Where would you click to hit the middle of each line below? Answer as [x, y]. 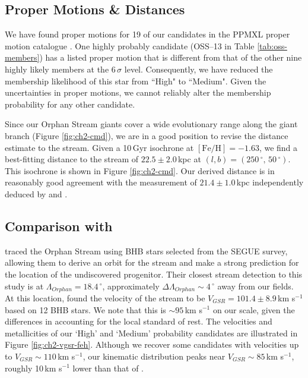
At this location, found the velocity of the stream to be [105, 297]
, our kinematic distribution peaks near [154, 356]
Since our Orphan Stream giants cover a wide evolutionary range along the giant [151, 124]
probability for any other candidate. [70, 104]
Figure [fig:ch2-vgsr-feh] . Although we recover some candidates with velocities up [152, 344]
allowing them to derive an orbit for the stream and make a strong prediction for [152, 262]
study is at [24, 286]
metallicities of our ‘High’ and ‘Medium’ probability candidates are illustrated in [151, 333]
